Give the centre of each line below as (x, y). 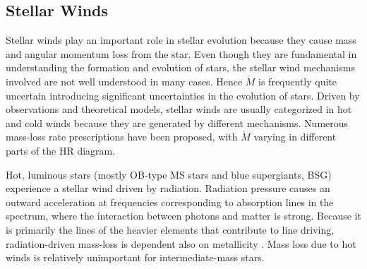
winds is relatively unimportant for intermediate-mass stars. (135, 257)
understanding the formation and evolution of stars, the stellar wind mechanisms (180, 67)
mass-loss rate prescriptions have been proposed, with (122, 137)
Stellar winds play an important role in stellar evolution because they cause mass (181, 40)
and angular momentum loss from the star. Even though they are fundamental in (181, 53)
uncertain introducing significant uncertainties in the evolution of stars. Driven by (183, 95)
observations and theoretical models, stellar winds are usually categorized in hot (179, 109)
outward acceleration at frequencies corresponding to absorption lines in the (170, 202)
